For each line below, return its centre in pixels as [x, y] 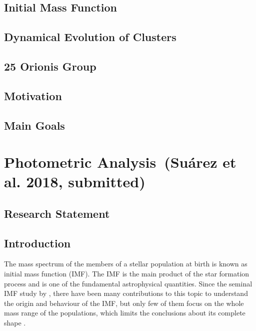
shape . [15, 323]
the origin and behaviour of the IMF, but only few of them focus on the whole [124, 303]
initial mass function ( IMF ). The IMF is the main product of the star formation [127, 274]
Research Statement [57, 213]
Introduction [37, 243]
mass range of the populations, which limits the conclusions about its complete [125, 313]
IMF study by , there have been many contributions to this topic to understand [126, 293]
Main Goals [34, 125]
